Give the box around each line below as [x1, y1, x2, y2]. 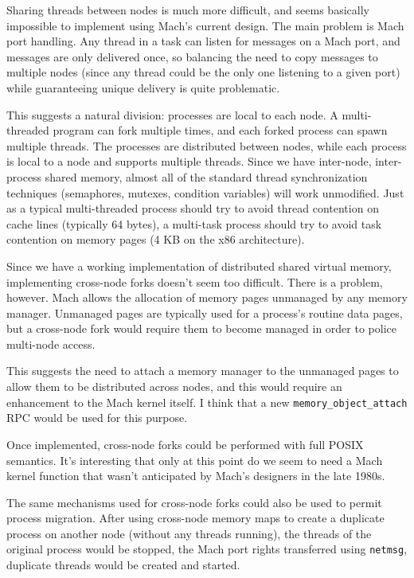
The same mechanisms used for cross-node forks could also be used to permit [6, 494, 382, 510]
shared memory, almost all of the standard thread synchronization [45, 168, 368, 185]
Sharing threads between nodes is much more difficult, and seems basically [6, 2, 369, 18]
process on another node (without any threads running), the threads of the [6, 525, 372, 541]
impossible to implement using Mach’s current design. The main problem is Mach [6, 17, 404, 33]
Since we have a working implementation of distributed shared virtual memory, [6, 257, 392, 274]
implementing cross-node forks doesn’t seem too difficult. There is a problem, [6, 273, 383, 290]
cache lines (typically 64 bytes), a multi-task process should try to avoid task [6, 215, 382, 232]
